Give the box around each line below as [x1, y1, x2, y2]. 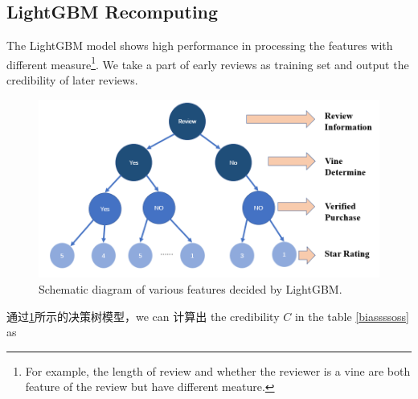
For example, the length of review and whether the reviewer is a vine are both [25, 362, 411, 379]
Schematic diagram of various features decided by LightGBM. [39, 281, 342, 298]
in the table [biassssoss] [294, 307, 409, 324]
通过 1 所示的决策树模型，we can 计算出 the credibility [6, 307, 280, 324]
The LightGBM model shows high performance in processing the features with [6, 37, 393, 54]
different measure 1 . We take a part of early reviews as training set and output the [6, 53, 409, 72]
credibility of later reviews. [6, 72, 138, 88]
